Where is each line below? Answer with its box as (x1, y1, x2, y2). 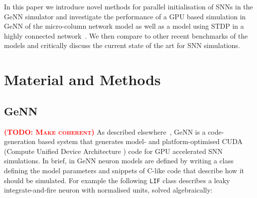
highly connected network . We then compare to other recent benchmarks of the (4, 30, 248, 41)
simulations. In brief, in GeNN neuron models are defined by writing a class (4, 155, 234, 166)
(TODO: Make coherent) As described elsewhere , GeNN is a (4, 126, 206, 137)
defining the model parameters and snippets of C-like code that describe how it (4, 165, 244, 175)
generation (4, 136, 36, 147)
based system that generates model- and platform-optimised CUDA (38, 136, 243, 147)
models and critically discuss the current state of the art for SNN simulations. (4, 40, 240, 50)
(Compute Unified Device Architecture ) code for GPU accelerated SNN (4, 146, 223, 156)
